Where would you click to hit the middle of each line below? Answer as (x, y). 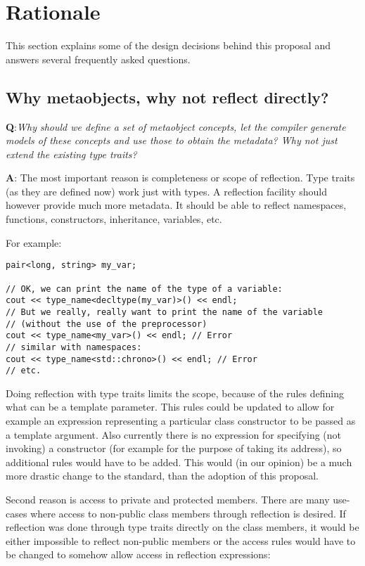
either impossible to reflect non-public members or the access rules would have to (181, 540)
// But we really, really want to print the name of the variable (165, 312)
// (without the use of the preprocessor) (107, 324)
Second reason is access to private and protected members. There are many (168, 499)
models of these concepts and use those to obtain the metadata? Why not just (172, 140)
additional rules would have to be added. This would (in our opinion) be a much (179, 462)
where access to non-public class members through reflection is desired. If (188, 513)
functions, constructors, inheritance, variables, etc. (114, 219)
